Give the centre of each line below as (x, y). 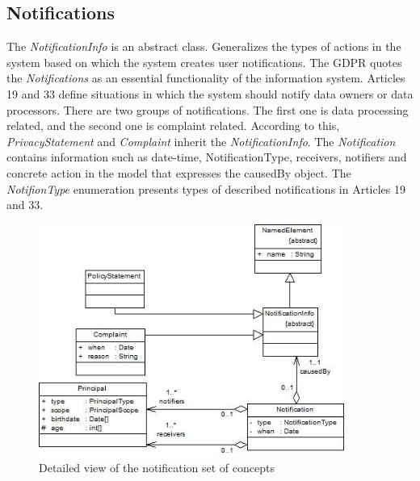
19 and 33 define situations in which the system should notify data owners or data (210, 93)
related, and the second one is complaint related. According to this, (173, 125)
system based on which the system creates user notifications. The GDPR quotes (204, 62)
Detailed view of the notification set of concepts (157, 467)
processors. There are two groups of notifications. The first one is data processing (208, 109)
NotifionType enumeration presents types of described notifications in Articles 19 (206, 188)
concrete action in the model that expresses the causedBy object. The (179, 172)
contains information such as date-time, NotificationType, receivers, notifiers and (207, 157)
